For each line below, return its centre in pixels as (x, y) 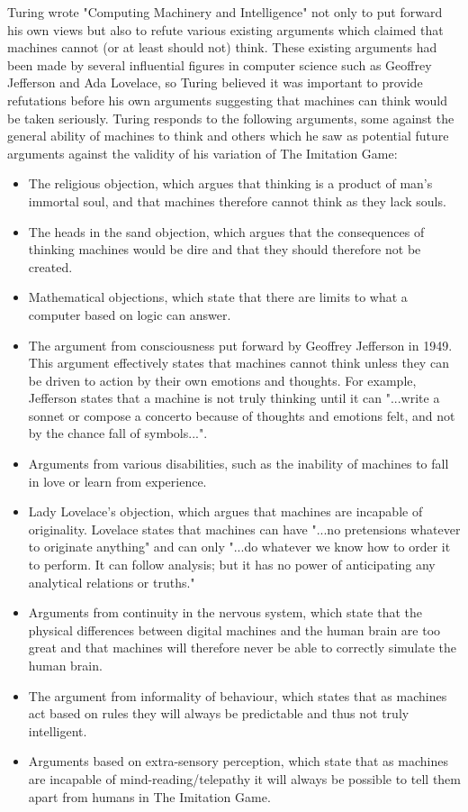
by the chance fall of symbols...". (118, 433)
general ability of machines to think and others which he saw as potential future (228, 136)
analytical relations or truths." (112, 582)
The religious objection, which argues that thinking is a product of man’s (230, 183)
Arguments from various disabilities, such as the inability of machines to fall (238, 464)
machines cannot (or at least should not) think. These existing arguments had (222, 47)
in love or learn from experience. (117, 481)
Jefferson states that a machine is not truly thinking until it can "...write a (234, 398)
